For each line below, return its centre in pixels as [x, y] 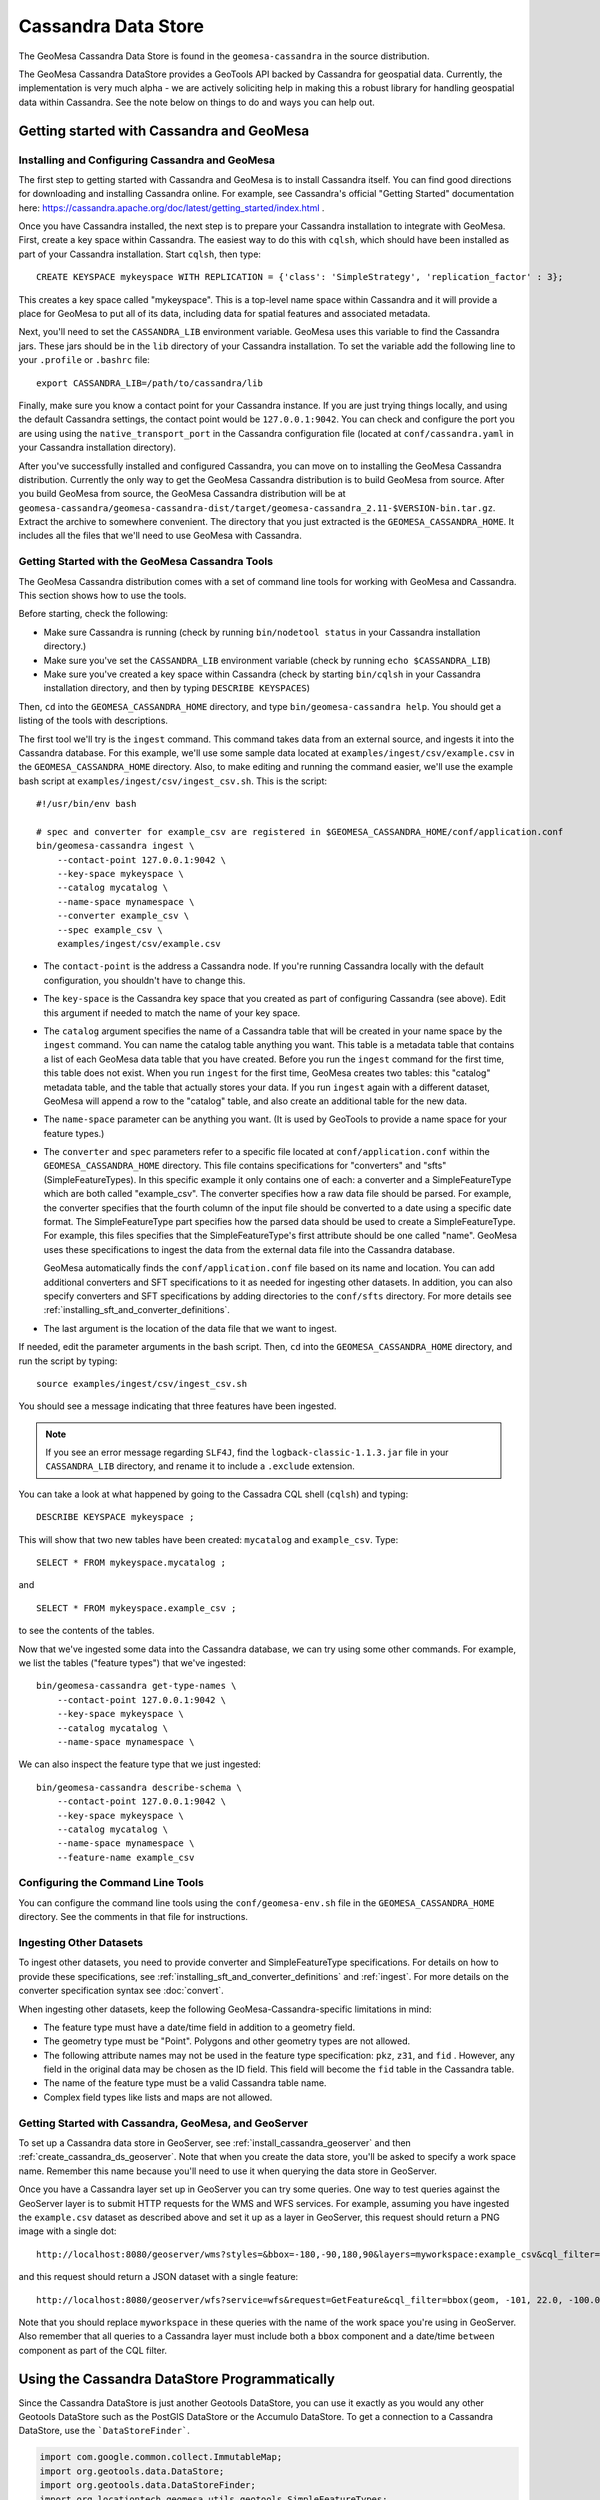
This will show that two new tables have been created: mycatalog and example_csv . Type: [208, 1539]
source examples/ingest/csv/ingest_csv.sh [142, 1383]
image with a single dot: [67, 2231]
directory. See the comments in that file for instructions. [133, 1917]
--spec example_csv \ [110, 929]
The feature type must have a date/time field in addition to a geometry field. [199, 2027]
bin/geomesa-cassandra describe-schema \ [139, 1787]
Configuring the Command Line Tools [111, 1883]
